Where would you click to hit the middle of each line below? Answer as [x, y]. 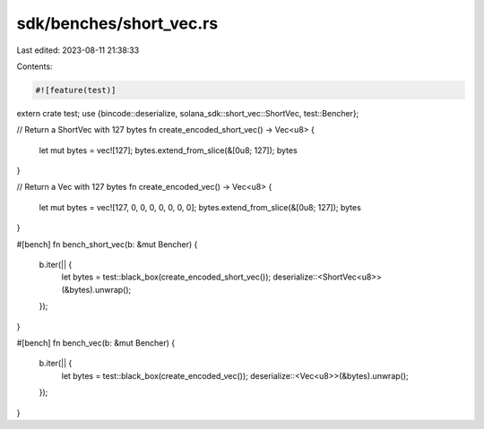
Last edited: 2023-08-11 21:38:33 [78, 50]
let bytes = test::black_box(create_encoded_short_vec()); [166, 277]
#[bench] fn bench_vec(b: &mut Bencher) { [96, 343]
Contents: [35, 66]
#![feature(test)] [76, 90]
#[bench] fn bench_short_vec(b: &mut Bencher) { [107, 244]
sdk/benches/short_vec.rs [117, 23]
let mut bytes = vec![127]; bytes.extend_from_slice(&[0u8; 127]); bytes [168, 150]
